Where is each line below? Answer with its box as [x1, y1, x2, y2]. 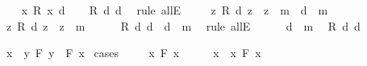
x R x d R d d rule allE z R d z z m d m [21, 2, 328, 18]
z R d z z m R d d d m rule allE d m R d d [6, 17, 361, 34]
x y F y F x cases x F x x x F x [6, 44, 261, 61]
